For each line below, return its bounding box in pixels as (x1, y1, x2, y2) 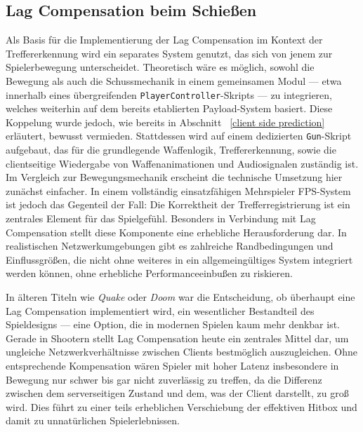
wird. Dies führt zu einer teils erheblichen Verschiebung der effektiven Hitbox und (6, 399, 357, 414)
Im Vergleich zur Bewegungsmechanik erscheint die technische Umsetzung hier (6, 170, 343, 184)
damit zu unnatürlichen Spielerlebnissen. (6, 413, 180, 428)
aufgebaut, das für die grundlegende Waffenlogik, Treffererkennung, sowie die (6, 142, 336, 157)
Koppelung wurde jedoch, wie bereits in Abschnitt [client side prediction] (6, 114, 325, 129)
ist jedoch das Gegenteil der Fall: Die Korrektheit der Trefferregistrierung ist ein (6, 197, 350, 212)
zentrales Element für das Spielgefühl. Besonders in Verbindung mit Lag (6, 211, 316, 226)
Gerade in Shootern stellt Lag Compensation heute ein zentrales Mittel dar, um (6, 330, 349, 345)
